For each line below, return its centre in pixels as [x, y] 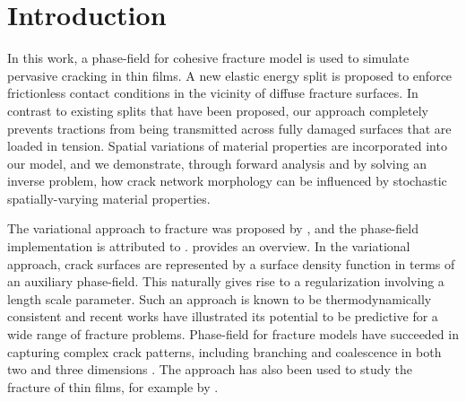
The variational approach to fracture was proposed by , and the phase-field [213, 228]
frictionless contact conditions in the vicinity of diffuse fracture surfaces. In [213, 93]
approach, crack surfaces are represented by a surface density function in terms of [231, 263]
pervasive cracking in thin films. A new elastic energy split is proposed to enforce [230, 75]
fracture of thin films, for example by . [113, 386]
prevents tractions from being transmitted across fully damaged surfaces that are [229, 128]
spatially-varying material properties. [109, 198]
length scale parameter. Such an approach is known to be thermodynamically [220, 298]
